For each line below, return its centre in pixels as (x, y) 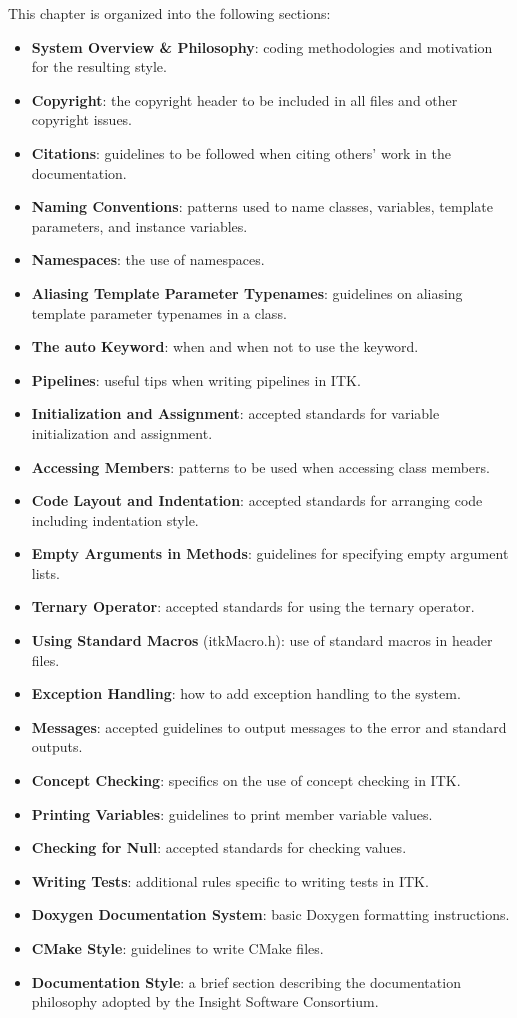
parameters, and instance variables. (139, 225)
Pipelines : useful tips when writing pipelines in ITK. (196, 379)
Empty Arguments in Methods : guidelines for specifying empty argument (270, 553)
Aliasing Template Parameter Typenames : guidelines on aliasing (247, 292)
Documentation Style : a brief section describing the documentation (246, 981)
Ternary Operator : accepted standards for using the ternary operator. (253, 606)
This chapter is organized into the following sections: (169, 13)
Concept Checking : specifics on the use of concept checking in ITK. (246, 780)
